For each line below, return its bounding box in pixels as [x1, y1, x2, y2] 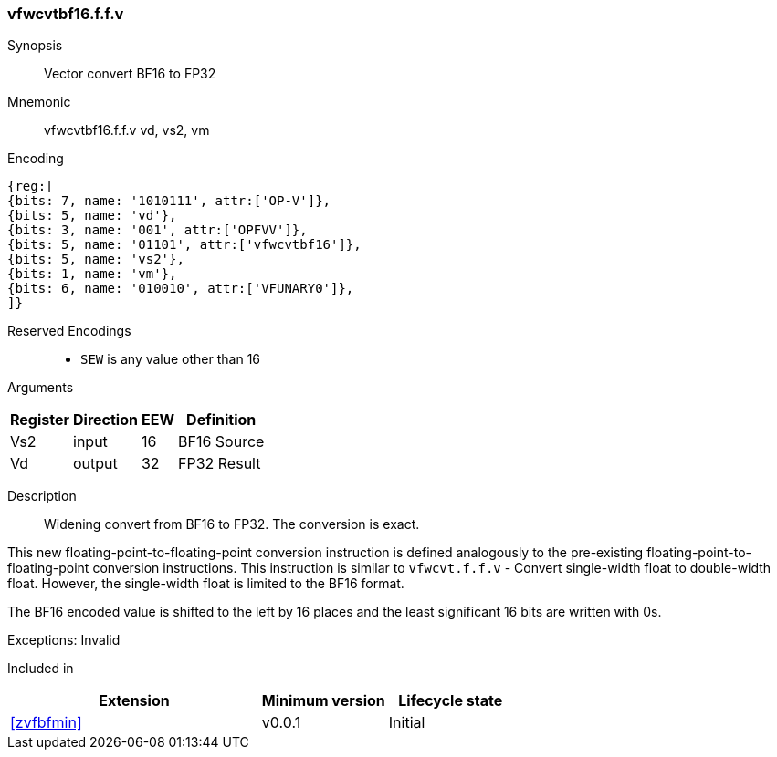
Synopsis [7, 37, 63, 54]
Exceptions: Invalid [7, 632, 121, 648]
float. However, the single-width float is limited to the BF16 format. [7, 576, 404, 592]
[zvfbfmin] [10, 713, 82, 732]
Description [7, 488, 77, 504]
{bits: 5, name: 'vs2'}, [7, 252, 184, 267]
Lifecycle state [398, 691, 503, 710]
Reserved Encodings [7, 323, 131, 339]
